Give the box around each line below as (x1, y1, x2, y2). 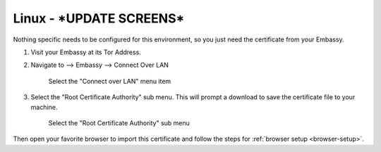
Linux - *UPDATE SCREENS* (13, 11, 185, 26)
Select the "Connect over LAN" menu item (48, 77, 171, 85)
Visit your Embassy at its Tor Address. (30, 48, 141, 56)
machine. (30, 103, 58, 111)
